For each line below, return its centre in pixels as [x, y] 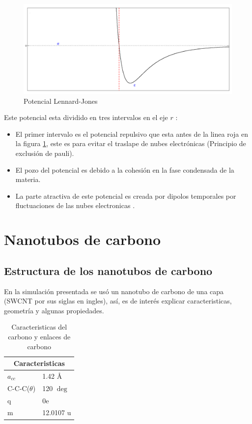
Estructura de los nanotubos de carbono [108, 270]
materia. [28, 179]
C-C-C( [19, 388]
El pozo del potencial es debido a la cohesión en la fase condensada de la [125, 169]
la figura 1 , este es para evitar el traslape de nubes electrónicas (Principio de [131, 143]
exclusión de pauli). [45, 153]
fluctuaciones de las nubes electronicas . [75, 205]
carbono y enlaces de [39, 336]
